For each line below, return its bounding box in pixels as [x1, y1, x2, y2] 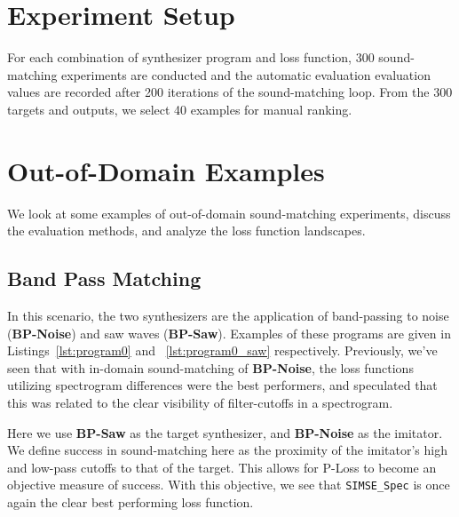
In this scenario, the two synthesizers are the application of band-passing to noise [7, 306, 449, 325]
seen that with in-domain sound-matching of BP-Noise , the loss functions [7, 358, 414, 377]
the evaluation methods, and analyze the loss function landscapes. [7, 221, 366, 240]
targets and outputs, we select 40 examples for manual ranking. [7, 99, 352, 118]
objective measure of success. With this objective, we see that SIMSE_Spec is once [7, 475, 450, 494]
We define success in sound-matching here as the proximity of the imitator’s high [7, 441, 448, 459]
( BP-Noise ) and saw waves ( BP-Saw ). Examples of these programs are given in [7, 323, 451, 342]
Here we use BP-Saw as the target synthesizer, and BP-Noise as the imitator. [7, 423, 443, 441]
